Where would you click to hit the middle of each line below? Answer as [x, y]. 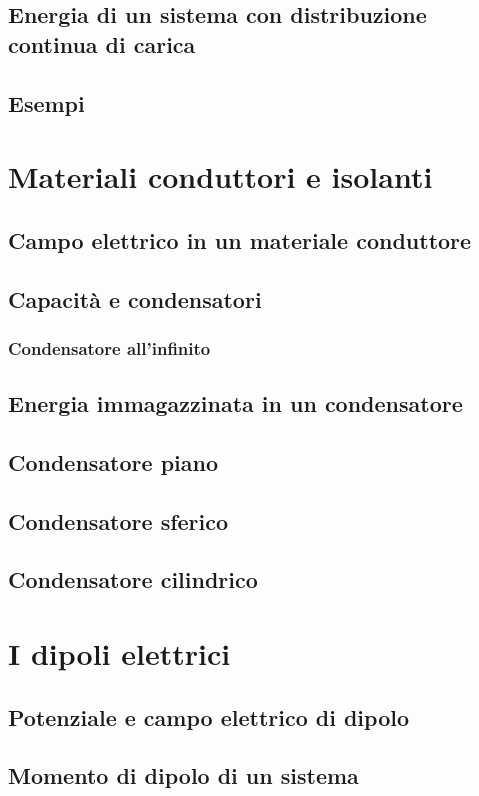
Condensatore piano [113, 461]
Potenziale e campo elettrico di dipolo [208, 716]
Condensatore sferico [118, 520]
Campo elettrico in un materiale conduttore [240, 239]
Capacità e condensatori [135, 298]
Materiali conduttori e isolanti [220, 176]
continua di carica [102, 43]
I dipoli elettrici [119, 653]
